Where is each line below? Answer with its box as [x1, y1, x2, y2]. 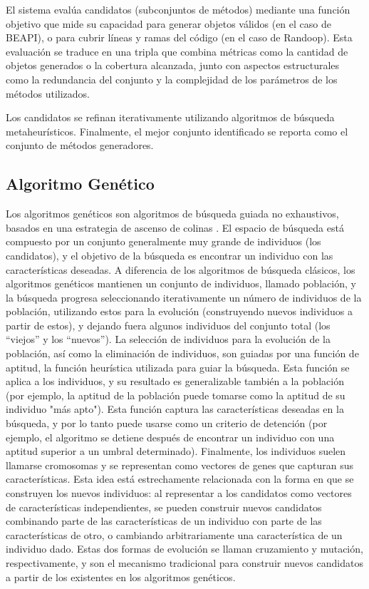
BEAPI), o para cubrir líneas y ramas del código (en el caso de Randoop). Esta [6, 30, 353, 45]
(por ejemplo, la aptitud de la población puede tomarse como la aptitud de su [6, 387, 345, 402]
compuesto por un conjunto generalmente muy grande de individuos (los [6, 234, 321, 249]
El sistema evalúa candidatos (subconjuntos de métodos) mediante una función [6, 2, 350, 16]
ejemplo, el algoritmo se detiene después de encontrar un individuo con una [6, 429, 335, 444]
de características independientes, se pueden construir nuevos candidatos [6, 499, 322, 514]
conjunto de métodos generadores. [6, 138, 154, 153]
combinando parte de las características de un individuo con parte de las [6, 513, 322, 528]
